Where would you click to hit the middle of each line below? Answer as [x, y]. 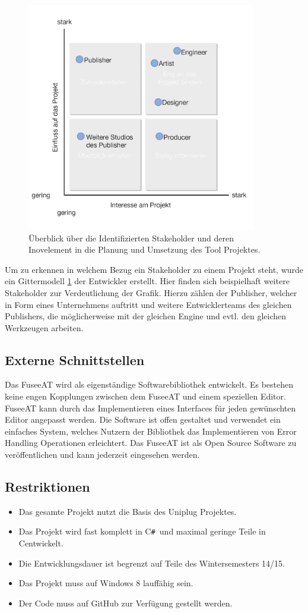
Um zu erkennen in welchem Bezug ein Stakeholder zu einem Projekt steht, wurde [154, 269]
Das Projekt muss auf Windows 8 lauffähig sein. [106, 583]
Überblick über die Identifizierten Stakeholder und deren [131, 238]
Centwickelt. [41, 543]
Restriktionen [47, 487]
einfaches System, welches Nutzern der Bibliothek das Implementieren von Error [151, 431]
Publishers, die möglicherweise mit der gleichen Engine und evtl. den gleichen [146, 316]
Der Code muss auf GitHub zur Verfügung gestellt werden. [126, 603]
